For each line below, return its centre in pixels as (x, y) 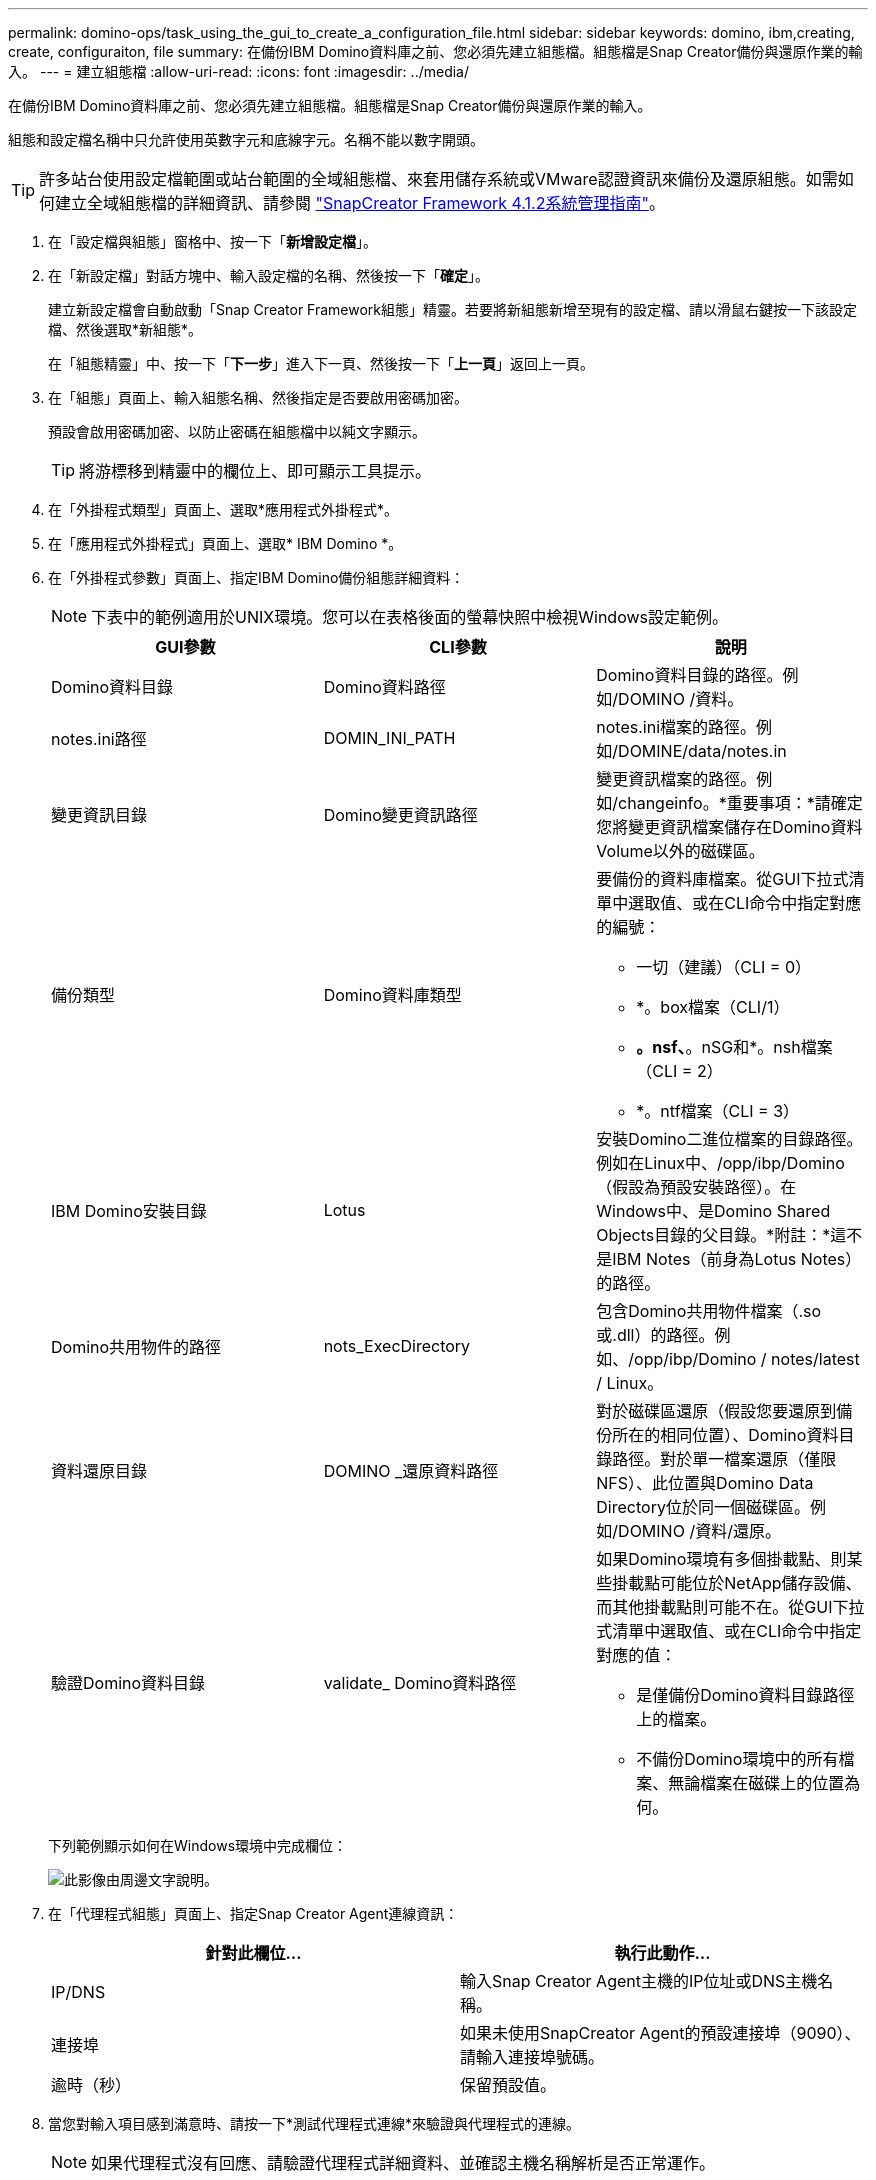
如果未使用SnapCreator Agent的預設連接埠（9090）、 (660, 2033)
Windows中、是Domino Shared (713, 1211)
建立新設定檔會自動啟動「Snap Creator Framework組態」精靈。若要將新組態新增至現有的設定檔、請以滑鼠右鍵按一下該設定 (453, 309)
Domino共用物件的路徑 (136, 1347)
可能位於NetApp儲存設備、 (761, 1583)
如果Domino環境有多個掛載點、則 (721, 1559)
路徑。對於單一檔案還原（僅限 (724, 1459)
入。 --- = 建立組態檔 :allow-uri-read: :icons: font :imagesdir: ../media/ (239, 71)
